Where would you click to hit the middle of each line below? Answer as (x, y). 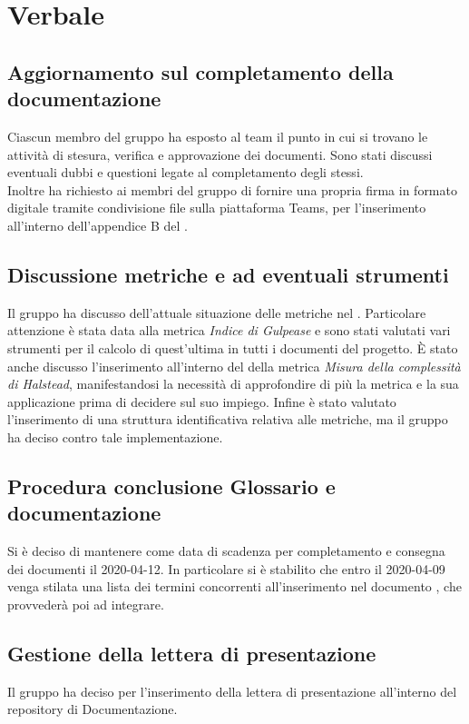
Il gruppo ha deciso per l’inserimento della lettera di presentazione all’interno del (232, 691)
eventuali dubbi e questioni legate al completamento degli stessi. (186, 172)
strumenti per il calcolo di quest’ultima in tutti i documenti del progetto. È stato (233, 347)
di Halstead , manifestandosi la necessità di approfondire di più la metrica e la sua (233, 384)
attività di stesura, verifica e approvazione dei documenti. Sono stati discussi (220, 154)
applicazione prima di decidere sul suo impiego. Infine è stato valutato (202, 401)
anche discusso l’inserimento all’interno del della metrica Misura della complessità (234, 366)
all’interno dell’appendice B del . (98, 225)
